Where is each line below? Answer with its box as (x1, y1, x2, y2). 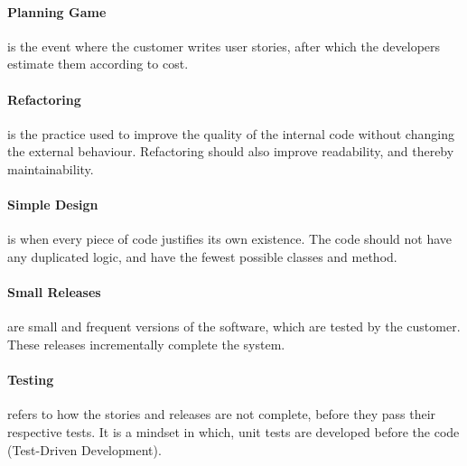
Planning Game (7, 2, 107, 21)
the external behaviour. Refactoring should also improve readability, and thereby (7, 142, 454, 161)
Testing (7, 370, 54, 389)
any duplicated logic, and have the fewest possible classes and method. (7, 247, 397, 266)
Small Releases (7, 283, 101, 302)
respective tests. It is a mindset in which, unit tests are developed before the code (7, 422, 460, 441)
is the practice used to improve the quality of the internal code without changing (7, 124, 454, 143)
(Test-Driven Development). (7, 440, 162, 459)
